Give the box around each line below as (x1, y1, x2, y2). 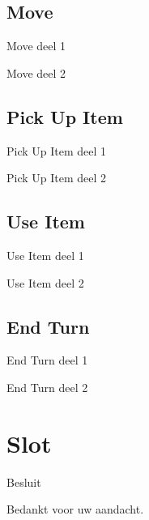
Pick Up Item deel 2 (6, 169, 107, 186)
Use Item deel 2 (6, 274, 84, 291)
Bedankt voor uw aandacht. (6, 501, 144, 518)
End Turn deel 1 (6, 352, 88, 369)
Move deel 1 (6, 37, 66, 54)
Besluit (6, 473, 41, 490)
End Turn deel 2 (6, 378, 88, 395)
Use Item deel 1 (6, 246, 84, 263)
